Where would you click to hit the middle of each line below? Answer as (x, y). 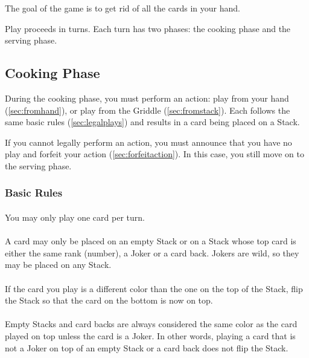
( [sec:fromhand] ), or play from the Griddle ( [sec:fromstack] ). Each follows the (148, 110)
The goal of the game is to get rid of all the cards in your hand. (123, 8)
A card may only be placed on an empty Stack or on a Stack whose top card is (151, 241)
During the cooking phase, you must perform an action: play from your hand (147, 98)
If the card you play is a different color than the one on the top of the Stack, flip (154, 288)
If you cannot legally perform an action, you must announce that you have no (148, 142)
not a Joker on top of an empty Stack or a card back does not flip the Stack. (147, 347)
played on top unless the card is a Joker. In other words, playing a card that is (150, 335)
